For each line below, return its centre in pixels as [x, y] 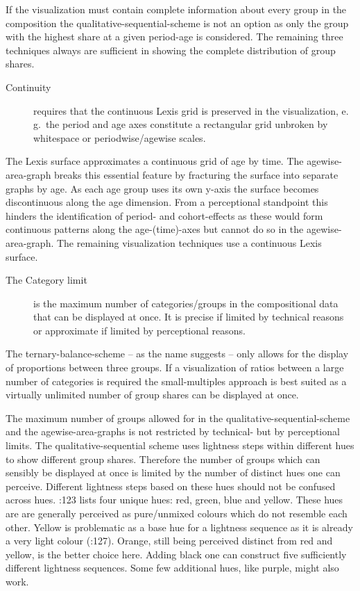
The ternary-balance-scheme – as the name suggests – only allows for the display [177, 354]
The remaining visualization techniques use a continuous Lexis [189, 242]
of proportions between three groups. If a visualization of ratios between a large [175, 367]
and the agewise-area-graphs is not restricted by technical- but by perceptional [173, 431]
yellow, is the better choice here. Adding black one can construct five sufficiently [176, 554]
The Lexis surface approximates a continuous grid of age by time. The [155, 161]
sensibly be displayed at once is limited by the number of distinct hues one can [173, 472]
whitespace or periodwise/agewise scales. [120, 137]
